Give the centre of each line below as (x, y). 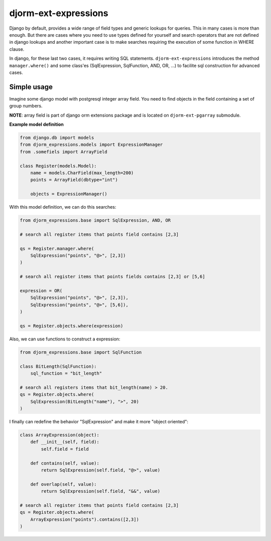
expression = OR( (41, 291)
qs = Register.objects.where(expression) (72, 326)
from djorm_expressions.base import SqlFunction (81, 352)
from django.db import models (57, 138)
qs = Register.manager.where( (57, 248)
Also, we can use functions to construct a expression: (65, 339)
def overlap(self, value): (64, 484)
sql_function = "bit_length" (66, 374)
